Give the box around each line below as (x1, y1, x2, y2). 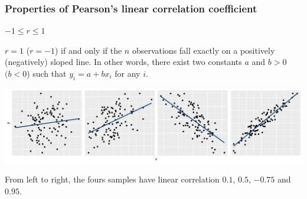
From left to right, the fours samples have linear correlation (5, 173, 220, 185)
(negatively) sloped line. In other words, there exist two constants (5, 56, 242, 68)
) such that (27, 67, 67, 79)
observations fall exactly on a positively (132, 44, 275, 56)
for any (115, 67, 141, 79)
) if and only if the (54, 44, 122, 56)
